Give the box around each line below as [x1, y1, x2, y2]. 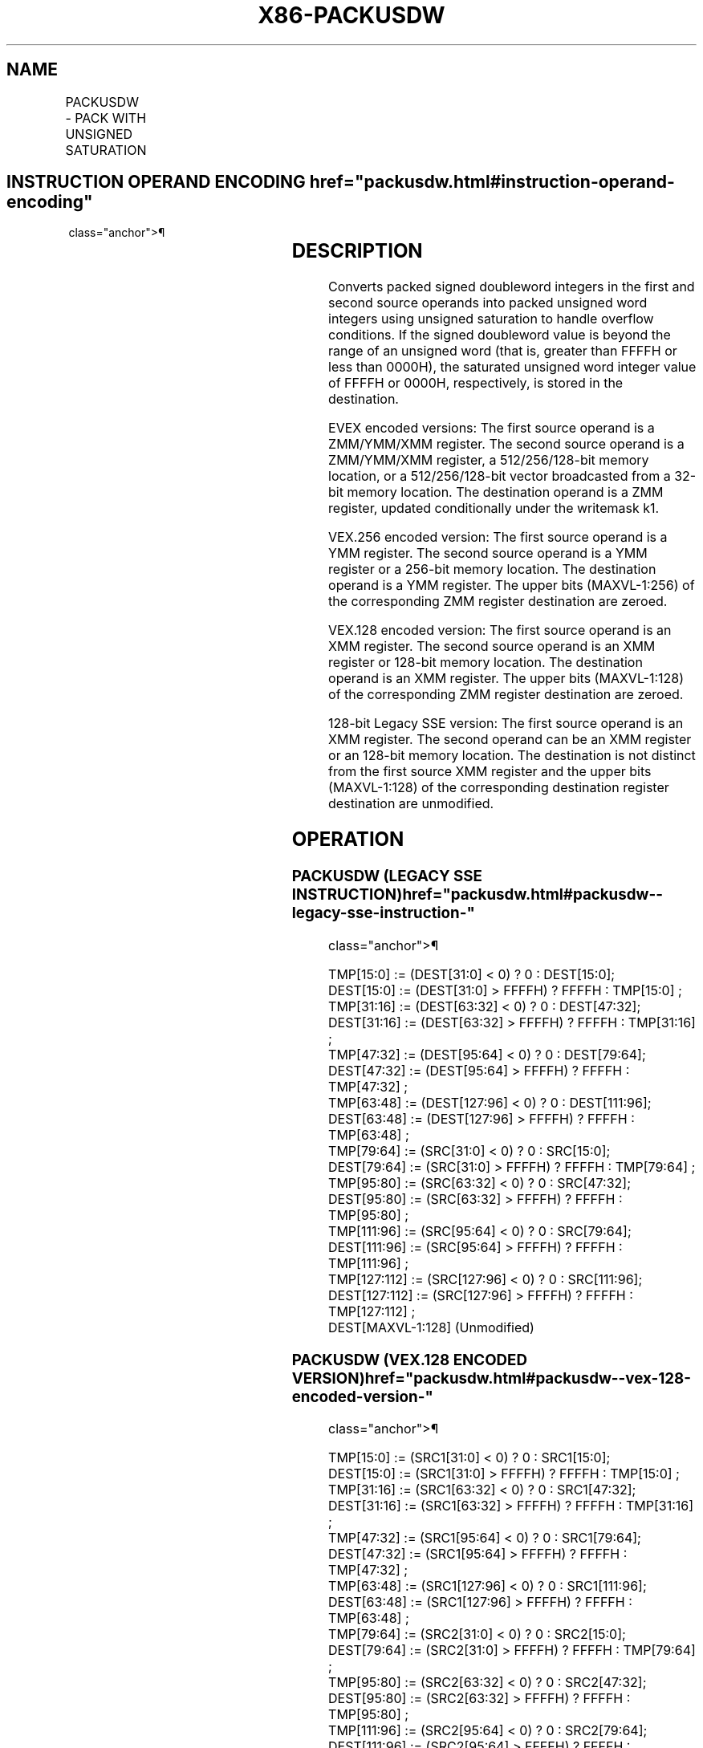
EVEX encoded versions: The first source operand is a [328, 420, 655, 437]
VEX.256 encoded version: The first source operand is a [328, 529, 668, 546]
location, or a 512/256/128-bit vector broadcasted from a [328, 468, 671, 485]
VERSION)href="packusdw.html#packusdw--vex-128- [291, 1368, 691, 1388]
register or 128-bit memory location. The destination [328, 654, 643, 671]
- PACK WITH [65, 109, 147, 126]
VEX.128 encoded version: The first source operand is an [328, 622, 672, 639]
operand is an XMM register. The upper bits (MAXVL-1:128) [328, 670, 685, 687]
